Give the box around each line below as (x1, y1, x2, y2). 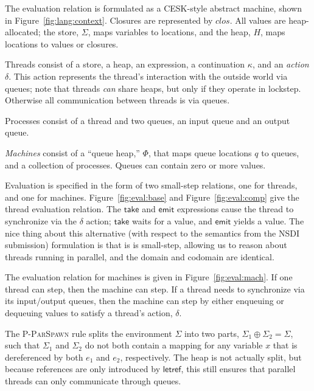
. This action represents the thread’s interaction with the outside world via (9, 69, 288, 82)
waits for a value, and (131, 214, 212, 227)
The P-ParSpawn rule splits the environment (5, 327, 172, 339)
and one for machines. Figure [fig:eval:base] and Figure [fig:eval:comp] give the (5, 190, 299, 203)
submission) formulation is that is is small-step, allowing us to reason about (5, 238, 287, 251)
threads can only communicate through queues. (5, 375, 181, 387)
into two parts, (184, 327, 239, 339)
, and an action (252, 58, 309, 71)
